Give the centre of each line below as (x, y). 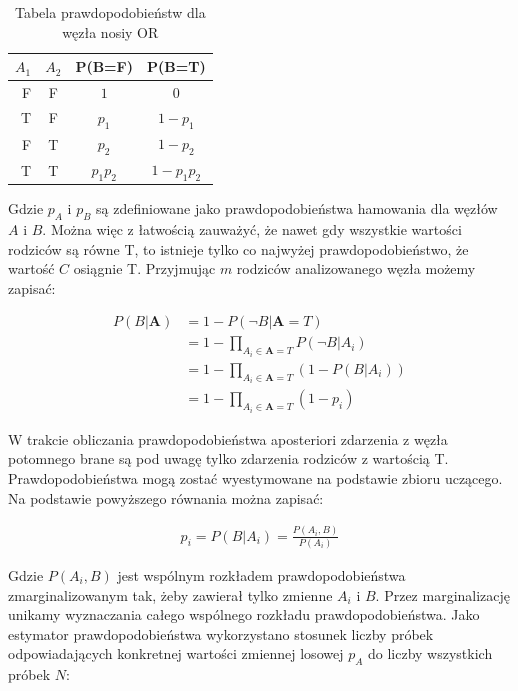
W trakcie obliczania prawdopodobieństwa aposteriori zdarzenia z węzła (228, 438)
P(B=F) (104, 66)
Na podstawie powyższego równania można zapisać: (166, 497)
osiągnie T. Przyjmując (144, 268)
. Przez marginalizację (443, 594)
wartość (31, 268)
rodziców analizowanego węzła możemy (356, 268)
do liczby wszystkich (430, 653)
